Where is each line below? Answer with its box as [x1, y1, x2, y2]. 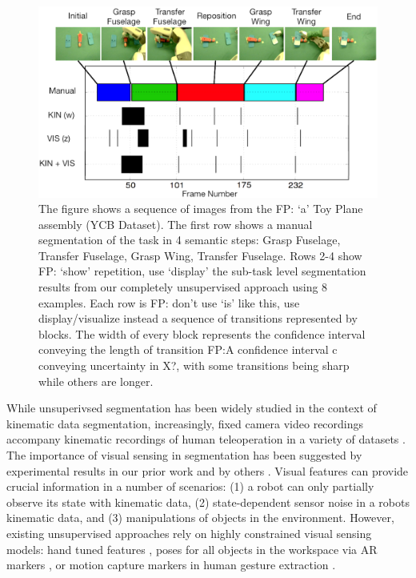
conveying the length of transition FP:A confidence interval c [38, 341, 338, 358]
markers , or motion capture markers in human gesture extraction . [6, 556, 336, 573]
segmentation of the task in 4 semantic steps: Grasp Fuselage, [38, 231, 341, 248]
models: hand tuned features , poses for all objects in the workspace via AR [6, 540, 378, 557]
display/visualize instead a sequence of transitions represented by [38, 310, 358, 327]
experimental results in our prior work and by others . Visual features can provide [6, 462, 409, 479]
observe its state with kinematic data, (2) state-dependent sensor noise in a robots [6, 493, 410, 510]
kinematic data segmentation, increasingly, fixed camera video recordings [6, 415, 364, 431]
